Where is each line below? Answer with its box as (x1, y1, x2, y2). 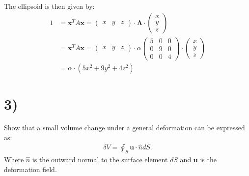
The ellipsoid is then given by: (4, 1, 95, 11)
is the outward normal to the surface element (32, 154, 168, 164)
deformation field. (4, 164, 57, 174)
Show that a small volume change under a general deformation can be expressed (4, 122, 245, 132)
